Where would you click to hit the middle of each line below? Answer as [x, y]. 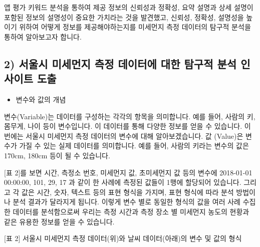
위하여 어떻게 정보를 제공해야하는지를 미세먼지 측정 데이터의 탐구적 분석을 [135, 27]
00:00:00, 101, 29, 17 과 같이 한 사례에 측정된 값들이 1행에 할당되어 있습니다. [123, 182]
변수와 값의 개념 [41, 99]
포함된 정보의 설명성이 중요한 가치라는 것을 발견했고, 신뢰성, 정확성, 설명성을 [124, 17]
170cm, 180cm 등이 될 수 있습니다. [57, 155]
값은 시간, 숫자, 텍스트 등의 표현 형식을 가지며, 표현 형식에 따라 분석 [128, 192]
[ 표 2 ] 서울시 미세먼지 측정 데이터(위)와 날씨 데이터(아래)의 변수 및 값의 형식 [123, 238]
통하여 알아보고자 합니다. [43, 36]
